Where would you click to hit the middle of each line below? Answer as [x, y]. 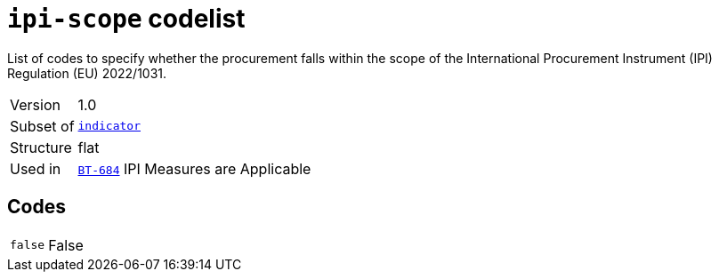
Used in [36, 168]
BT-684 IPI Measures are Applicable [194, 168]
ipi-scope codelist [126, 19]
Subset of [42, 126]
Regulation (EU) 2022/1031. [87, 73]
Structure [41, 147]
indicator [109, 126]
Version [35, 104]
